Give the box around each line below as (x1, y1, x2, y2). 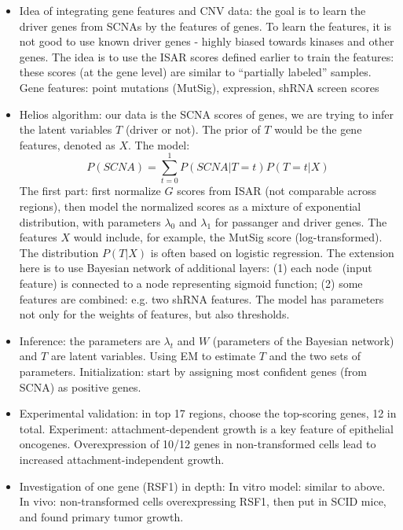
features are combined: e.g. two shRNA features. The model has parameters (19, 290, 384, 307)
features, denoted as (19, 136, 115, 153)
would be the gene (274, 121, 362, 138)
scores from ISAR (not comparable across (177, 182, 376, 199)
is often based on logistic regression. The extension (150, 244, 394, 260)
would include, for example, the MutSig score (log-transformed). (73, 229, 383, 245)
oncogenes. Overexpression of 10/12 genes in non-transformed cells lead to (19, 436, 376, 452)
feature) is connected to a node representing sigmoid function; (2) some (19, 275, 363, 292)
